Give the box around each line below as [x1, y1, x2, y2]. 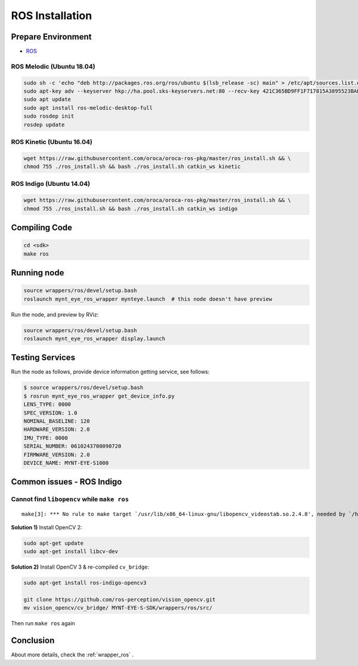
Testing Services [11, 352, 76, 363]
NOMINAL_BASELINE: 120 [23, 418, 90, 424]
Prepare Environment [11, 32, 92, 42]
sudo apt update [23, 96, 72, 103]
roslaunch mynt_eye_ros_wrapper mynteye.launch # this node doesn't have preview [23, 296, 273, 302]
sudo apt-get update [23, 539, 84, 547]
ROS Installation [11, 9, 92, 22]
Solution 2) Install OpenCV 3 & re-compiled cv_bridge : [11, 563, 149, 570]
